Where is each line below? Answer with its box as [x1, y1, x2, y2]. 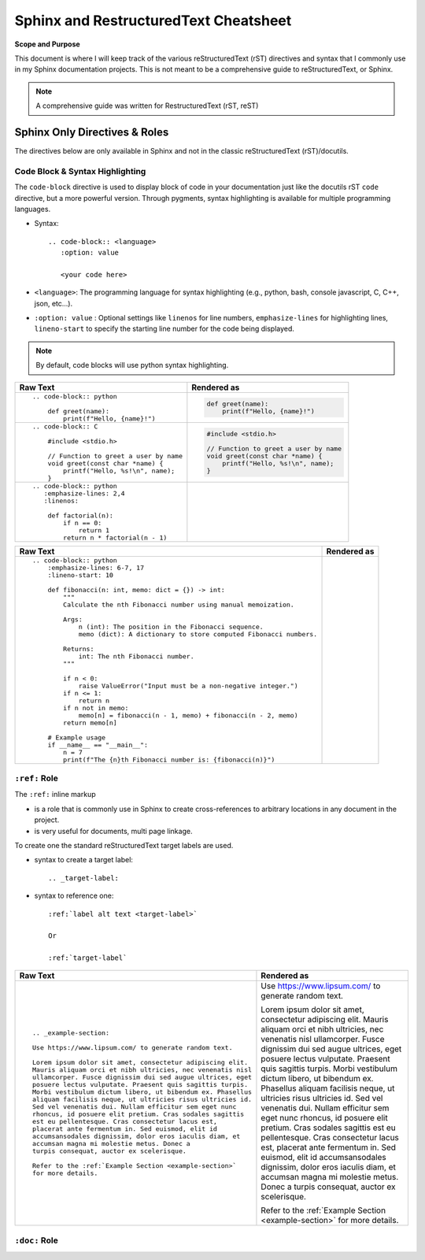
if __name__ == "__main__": [47, 740, 149, 749]
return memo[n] [63, 718, 117, 727]
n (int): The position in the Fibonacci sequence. [78, 622, 264, 631]
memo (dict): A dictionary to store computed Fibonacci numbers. [78, 630, 318, 638]
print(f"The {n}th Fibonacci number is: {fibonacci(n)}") [63, 755, 275, 764]
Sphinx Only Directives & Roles [14, 125, 169, 139]
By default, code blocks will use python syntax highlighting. [35, 361, 229, 370]
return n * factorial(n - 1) [63, 533, 168, 542]
